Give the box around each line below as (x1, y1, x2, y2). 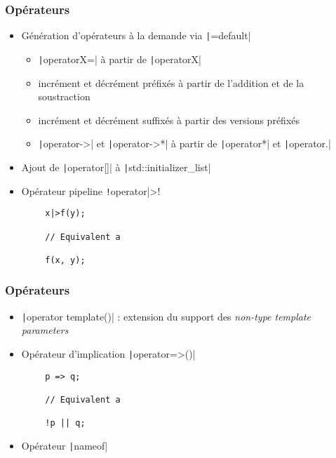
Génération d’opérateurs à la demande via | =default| (21, 28, 251, 43)
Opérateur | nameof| (21, 438, 108, 452)
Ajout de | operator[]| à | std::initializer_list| (21, 159, 211, 174)
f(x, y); (45, 255, 86, 265)
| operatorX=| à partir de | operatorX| (38, 51, 201, 66)
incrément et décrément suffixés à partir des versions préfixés (38, 112, 300, 127)
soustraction (38, 89, 90, 104)
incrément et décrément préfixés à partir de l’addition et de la (38, 75, 304, 90)
